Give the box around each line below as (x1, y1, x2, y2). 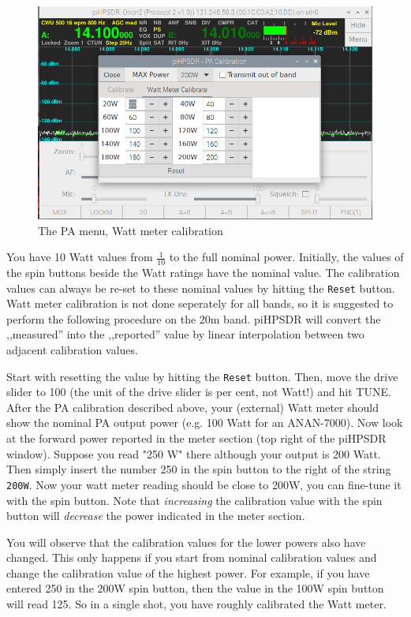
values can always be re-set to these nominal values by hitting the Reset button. (6, 279, 395, 296)
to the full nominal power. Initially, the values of (169, 249, 404, 265)
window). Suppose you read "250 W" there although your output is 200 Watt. (6, 445, 381, 462)
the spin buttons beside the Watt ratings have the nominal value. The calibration (6, 264, 400, 281)
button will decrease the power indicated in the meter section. (6, 507, 305, 524)
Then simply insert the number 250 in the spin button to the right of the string (6, 461, 391, 477)
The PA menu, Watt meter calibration (38, 222, 223, 238)
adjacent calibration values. (6, 342, 138, 358)
